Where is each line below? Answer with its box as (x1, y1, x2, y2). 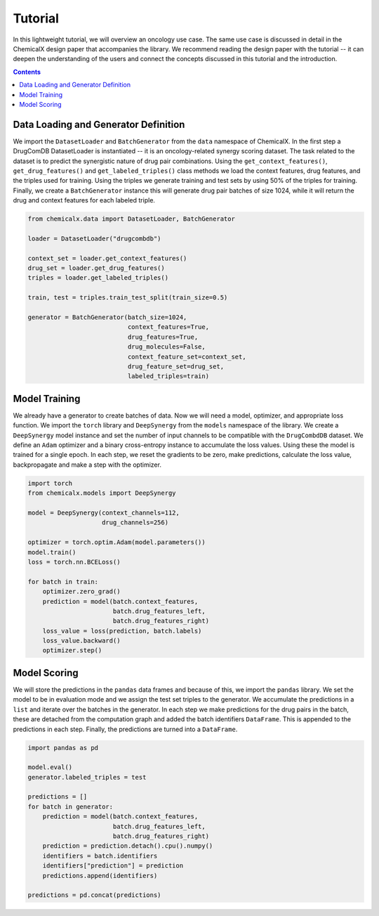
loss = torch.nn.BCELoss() (27, 557, 121, 566)
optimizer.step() (42, 647, 102, 654)
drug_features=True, (127, 333, 199, 341)
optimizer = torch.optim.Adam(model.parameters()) (27, 538, 206, 546)
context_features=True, (127, 323, 210, 331)
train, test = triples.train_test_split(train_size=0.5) (27, 294, 228, 302)
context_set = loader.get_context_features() (27, 254, 187, 262)
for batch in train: (27, 577, 98, 586)
